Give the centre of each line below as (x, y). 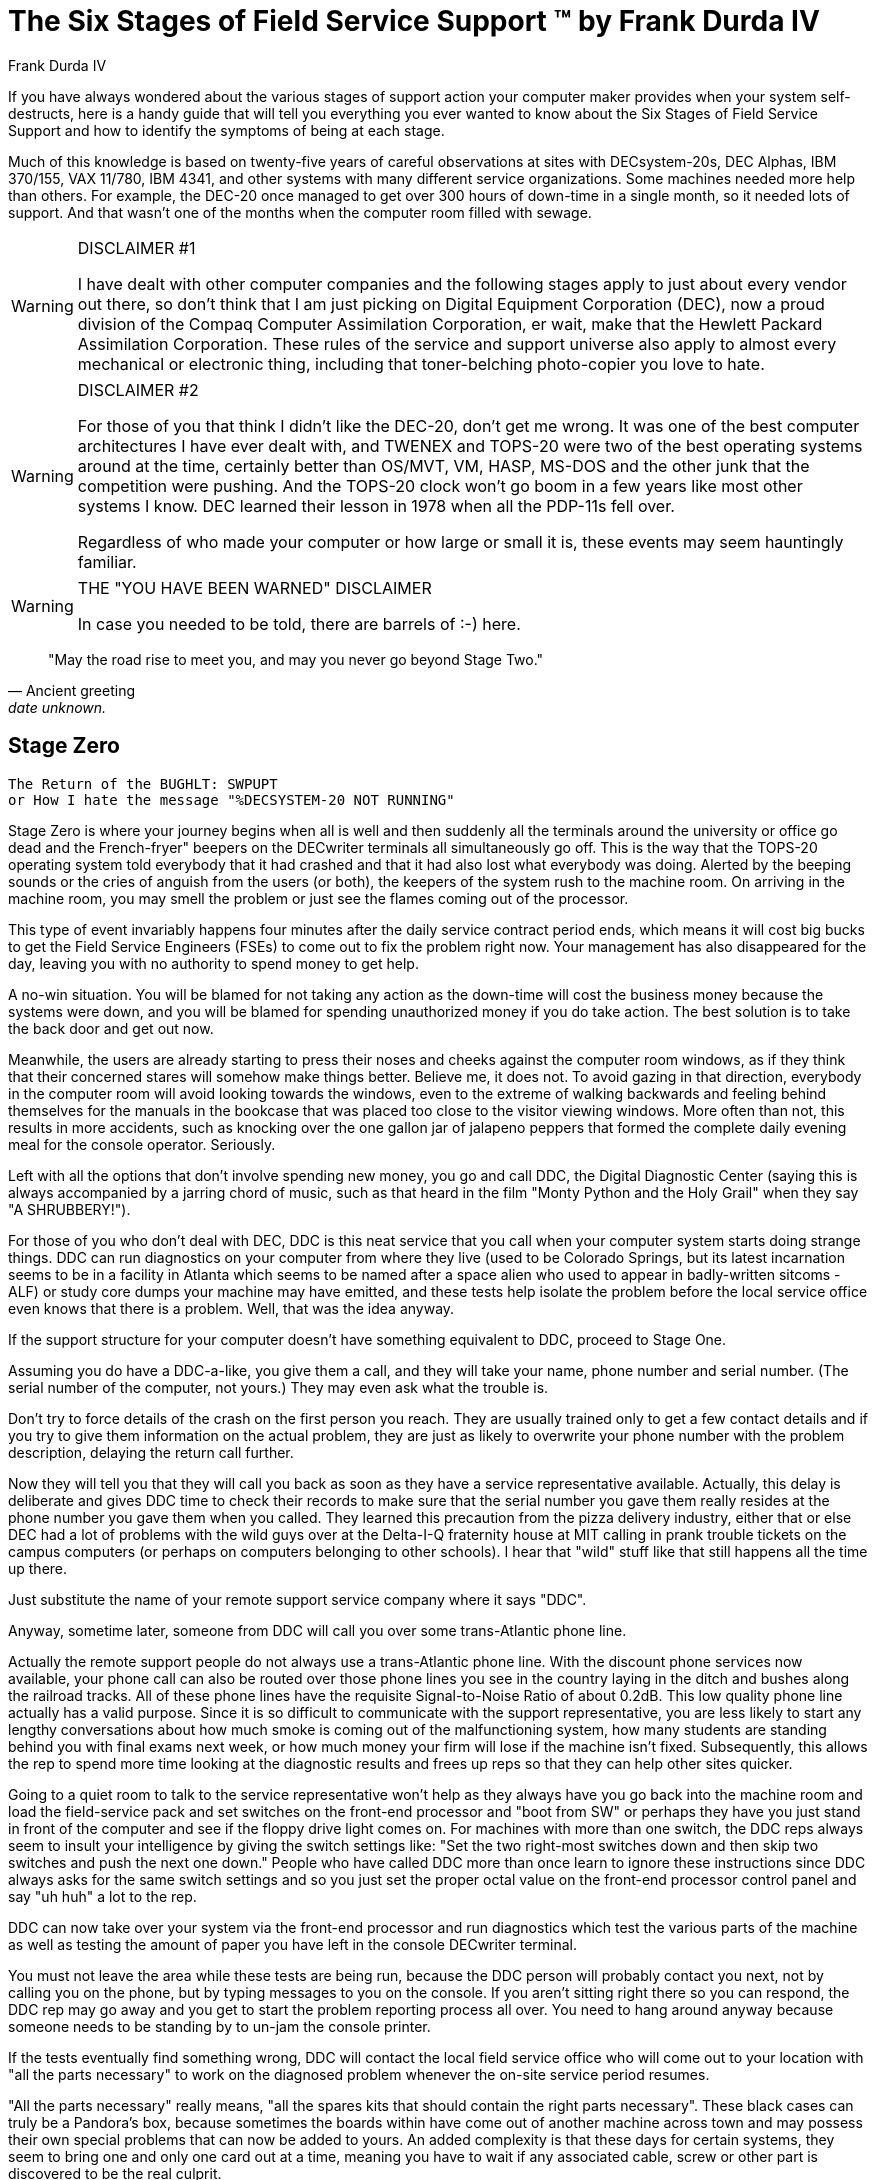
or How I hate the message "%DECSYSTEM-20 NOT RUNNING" (231, 799)
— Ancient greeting (71, 690)
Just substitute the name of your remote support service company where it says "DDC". (297, 1599)
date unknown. (57, 707)
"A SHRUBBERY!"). (69, 1209)
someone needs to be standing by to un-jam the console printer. (219, 2026)
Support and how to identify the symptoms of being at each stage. (226, 130)
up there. (38, 1568)
